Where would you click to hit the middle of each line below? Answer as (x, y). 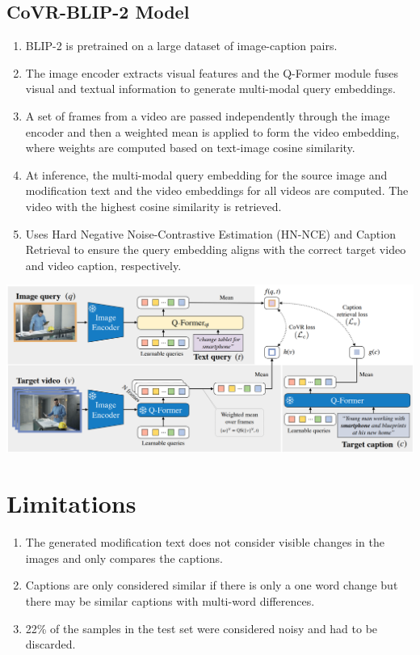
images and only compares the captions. (124, 558)
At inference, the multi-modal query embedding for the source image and (206, 174)
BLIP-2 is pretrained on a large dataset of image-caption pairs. (181, 46)
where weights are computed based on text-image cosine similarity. (190, 148)
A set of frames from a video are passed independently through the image (208, 115)
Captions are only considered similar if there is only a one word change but (212, 585)
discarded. (50, 644)
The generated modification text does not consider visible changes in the (205, 542)
